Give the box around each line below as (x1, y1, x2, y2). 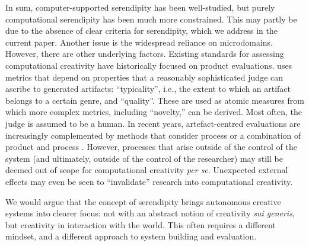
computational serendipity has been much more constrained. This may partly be (5, 12, 297, 25)
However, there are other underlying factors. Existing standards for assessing (5, 47, 284, 60)
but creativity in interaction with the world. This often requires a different (5, 218, 276, 231)
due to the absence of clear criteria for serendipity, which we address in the (5, 24, 278, 37)
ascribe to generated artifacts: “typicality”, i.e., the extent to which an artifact (5, 82, 291, 95)
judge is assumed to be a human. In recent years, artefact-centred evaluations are (5, 117, 301, 129)
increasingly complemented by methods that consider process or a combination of (5, 129, 301, 141)
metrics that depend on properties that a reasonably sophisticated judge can (5, 71, 283, 83)
